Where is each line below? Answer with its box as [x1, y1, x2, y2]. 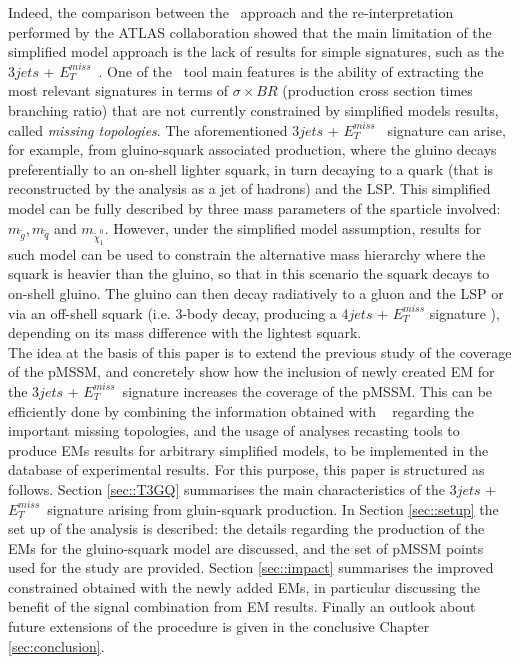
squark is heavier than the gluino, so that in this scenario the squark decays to [8, 263, 490, 284]
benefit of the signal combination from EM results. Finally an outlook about [8, 596, 476, 617]
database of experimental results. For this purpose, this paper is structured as [8, 459, 485, 480]
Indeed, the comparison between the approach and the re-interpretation [8, 2, 454, 22]
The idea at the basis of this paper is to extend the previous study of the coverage [8, 341, 512, 362]
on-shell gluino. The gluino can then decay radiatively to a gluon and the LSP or [8, 282, 504, 303]
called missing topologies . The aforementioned [8, 119, 288, 140]
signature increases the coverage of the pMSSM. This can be [122, 380, 493, 401]
